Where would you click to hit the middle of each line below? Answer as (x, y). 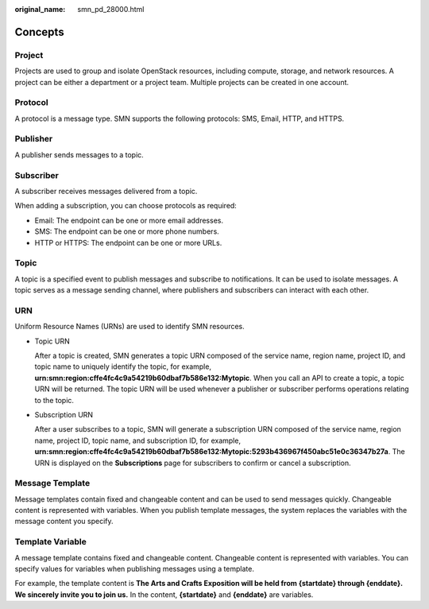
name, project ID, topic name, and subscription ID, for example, (138, 440)
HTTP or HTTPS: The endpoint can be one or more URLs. (128, 242)
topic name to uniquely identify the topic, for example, (123, 367)
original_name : (40, 9)
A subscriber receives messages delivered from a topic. (106, 191)
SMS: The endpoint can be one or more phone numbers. (127, 231)
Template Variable (50, 542)
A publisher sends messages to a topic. (79, 154)
